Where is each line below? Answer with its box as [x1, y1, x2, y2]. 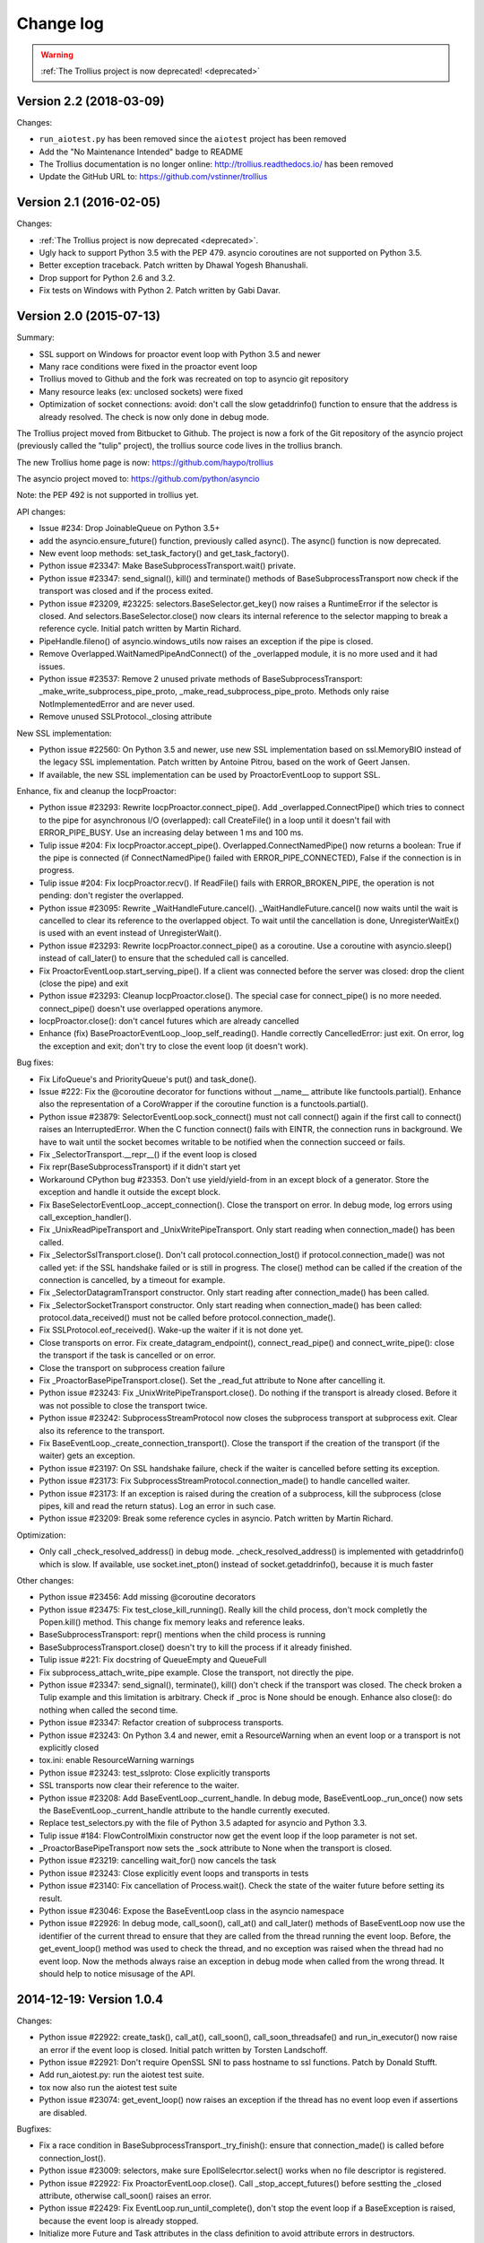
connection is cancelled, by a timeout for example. [39, 1274, 226, 1285]
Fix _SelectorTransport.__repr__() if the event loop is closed [39, 1149, 257, 1159]
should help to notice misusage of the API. [39, 1968, 196, 1978]
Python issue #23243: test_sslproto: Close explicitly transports [39, 1767, 271, 1778]
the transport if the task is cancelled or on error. [39, 1350, 216, 1361]
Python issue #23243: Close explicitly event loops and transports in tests [39, 1867, 309, 1879]
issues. [39, 660, 66, 672]
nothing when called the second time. [39, 1705, 178, 1715]
